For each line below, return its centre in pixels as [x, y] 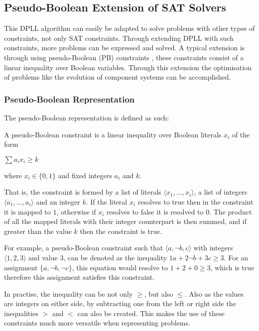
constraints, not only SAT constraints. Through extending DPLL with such [119, 38]
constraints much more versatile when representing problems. [97, 323]
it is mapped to [27, 211]
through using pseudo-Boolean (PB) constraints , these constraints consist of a [124, 57]
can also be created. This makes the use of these [151, 313]
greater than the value [38, 231]
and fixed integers [85, 175]
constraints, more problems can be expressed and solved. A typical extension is [125, 48]
